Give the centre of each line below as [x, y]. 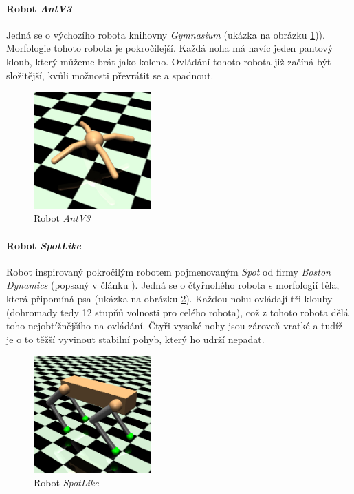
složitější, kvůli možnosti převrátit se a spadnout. [110, 75]
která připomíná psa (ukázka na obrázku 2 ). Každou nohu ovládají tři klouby [169, 298]
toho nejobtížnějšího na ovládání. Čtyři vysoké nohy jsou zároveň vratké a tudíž [175, 326]
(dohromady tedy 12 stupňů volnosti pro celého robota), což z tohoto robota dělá [177, 312]
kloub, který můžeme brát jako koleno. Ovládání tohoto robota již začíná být [169, 61]
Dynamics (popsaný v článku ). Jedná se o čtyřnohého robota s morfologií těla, [173, 285]
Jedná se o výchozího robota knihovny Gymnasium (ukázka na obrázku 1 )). [166, 34]
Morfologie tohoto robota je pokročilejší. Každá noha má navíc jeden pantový [170, 48]
